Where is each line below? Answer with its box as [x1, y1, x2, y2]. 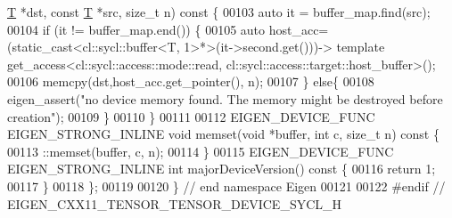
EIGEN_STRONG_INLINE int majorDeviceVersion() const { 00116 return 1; [7, 159, 436, 178]
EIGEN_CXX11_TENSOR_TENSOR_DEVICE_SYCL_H [7, 194, 342, 213]
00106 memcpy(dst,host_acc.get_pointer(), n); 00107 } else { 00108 [7, 72, 374, 91]
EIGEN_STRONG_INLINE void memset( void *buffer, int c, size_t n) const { [7, 125, 440, 143]
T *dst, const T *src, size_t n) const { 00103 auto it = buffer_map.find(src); [7, 3, 431, 20]
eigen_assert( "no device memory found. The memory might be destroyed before [7, 89, 443, 108]
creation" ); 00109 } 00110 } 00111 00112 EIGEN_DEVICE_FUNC [7, 107, 375, 125]
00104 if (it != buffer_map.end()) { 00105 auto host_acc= [7, 20, 329, 38]
